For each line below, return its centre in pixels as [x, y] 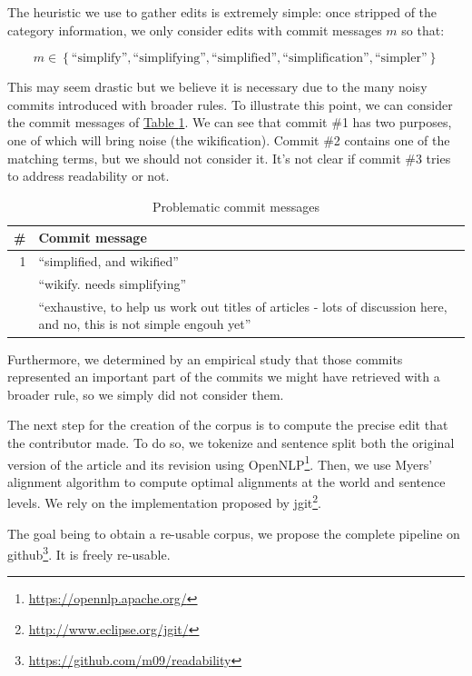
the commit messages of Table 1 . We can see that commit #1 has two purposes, [230, 122]
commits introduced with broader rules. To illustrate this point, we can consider [230, 104]
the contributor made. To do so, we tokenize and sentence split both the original [231, 442]
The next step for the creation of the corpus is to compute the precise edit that [228, 425]
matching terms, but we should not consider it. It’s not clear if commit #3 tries [229, 158]
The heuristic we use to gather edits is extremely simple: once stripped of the [222, 12]
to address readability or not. [88, 176]
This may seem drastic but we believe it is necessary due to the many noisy [217, 87]
